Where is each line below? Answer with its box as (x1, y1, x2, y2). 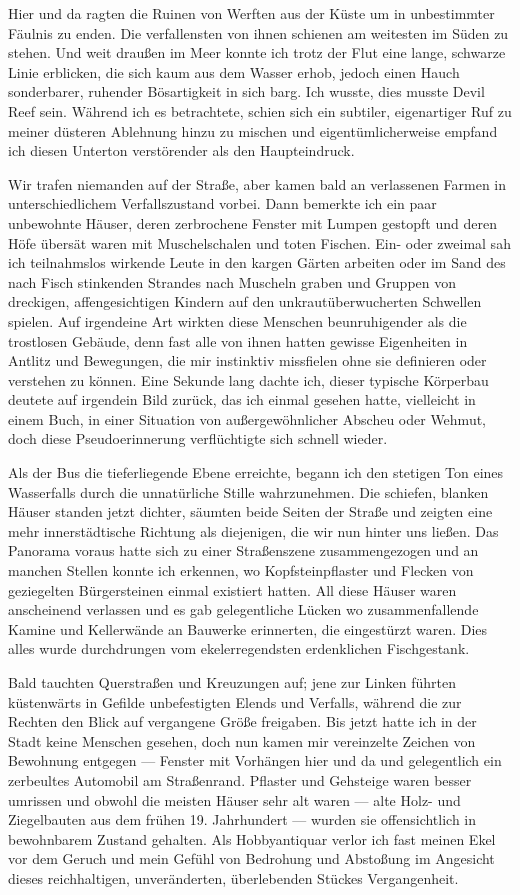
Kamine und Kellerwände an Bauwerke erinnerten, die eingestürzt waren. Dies (8, 618, 488, 639)
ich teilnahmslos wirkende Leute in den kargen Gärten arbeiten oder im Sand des (8, 252, 506, 273)
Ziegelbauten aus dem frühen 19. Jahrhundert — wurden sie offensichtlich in (8, 809, 477, 830)
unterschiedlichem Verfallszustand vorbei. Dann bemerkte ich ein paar (8, 193, 437, 214)
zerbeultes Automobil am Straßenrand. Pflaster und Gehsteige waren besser (8, 769, 472, 790)
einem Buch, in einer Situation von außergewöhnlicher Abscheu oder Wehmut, (8, 408, 486, 429)
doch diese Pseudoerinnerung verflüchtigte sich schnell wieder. (8, 428, 388, 449)
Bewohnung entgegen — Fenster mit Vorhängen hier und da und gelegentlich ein (8, 750, 502, 771)
